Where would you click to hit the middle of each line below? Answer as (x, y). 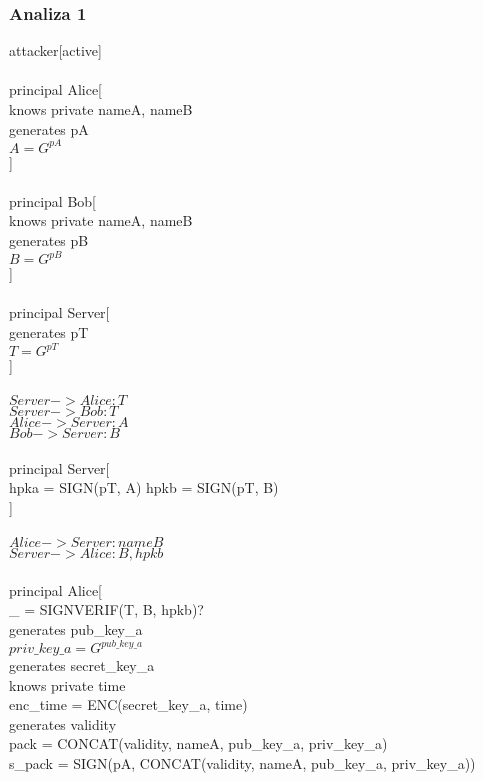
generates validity (63, 723)
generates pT (49, 331)
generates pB (49, 240)
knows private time (67, 684)
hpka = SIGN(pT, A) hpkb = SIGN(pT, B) (144, 487)
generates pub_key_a (76, 628)
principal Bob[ (52, 200)
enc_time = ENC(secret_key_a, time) (128, 704)
